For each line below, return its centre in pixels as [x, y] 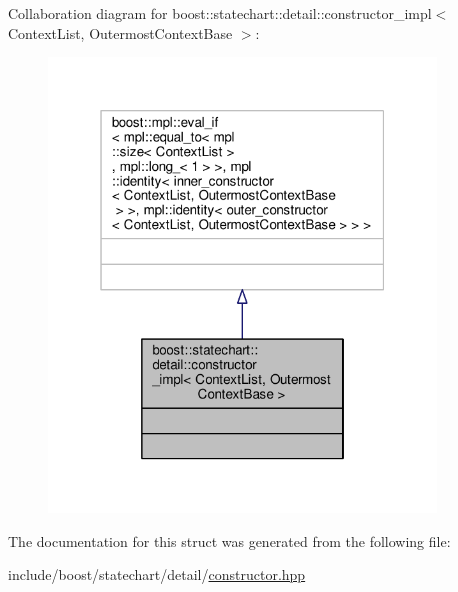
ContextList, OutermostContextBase [120, 32]
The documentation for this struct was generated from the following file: [229, 540]
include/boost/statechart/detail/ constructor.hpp [157, 574]
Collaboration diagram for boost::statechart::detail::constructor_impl [220, 13]
